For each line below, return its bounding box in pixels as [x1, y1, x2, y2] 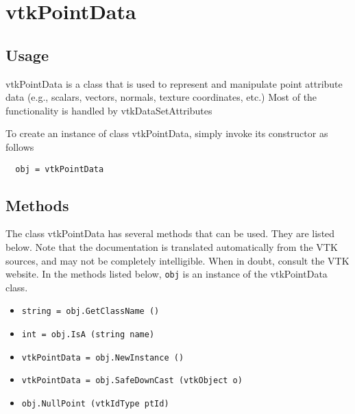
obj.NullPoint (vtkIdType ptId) [21, 399, 169, 409]
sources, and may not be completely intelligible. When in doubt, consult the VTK [5, 253, 350, 267]
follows [5, 139, 34, 154]
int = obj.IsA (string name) [21, 330, 155, 340]
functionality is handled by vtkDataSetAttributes [5, 103, 212, 117]
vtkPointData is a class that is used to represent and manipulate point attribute [5, 76, 343, 90]
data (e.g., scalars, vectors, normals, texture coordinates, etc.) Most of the [5, 90, 317, 104]
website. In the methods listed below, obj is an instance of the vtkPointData [5, 267, 328, 281]
